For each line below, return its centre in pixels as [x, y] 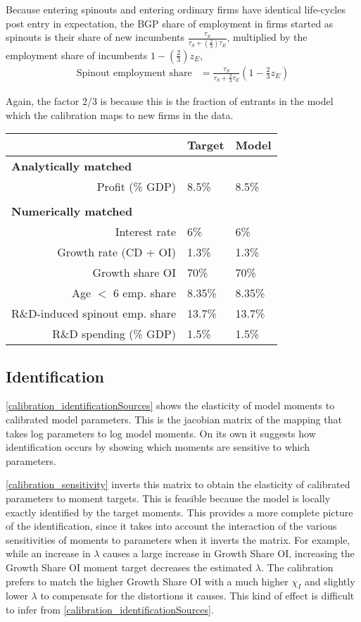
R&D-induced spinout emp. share [94, 313]
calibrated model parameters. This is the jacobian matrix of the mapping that [174, 419]
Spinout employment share [134, 73]
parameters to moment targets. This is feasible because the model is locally [168, 498]
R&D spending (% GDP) [114, 334]
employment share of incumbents [77, 55]
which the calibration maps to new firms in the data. [120, 114]
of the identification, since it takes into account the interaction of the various [171, 526]
